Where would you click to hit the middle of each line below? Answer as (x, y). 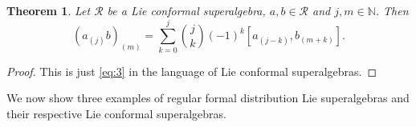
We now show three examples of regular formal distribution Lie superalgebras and (208, 98)
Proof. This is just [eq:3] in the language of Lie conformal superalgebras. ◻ (192, 71)
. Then (392, 10)
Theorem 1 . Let (49, 10)
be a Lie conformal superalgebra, (186, 10)
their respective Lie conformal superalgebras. (117, 113)
